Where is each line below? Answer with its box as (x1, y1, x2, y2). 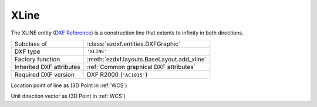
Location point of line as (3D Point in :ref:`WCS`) (11, 82, 127, 89)
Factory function (14, 55, 60, 63)
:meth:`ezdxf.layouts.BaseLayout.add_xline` (86, 55, 207, 63)
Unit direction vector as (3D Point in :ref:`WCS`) (11, 92, 126, 99)
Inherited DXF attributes (14, 63, 80, 71)
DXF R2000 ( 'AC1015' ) (86, 70, 148, 78)
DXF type (14, 47, 41, 56)
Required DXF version (14, 70, 75, 78)
